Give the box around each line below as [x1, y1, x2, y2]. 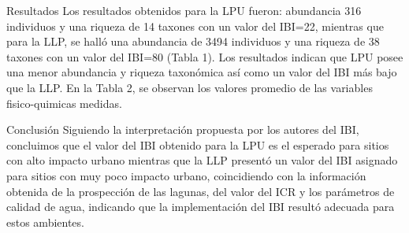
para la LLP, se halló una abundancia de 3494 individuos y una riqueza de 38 [6, 33, 380, 50]
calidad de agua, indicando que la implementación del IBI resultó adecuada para [6, 198, 395, 215]
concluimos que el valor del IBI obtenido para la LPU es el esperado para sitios [6, 136, 389, 153]
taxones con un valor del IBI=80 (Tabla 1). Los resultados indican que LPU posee [6, 48, 403, 65]
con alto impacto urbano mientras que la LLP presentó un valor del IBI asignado [6, 152, 398, 168]
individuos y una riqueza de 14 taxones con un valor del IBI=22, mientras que [6, 17, 384, 34]
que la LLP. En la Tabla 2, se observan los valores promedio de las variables [6, 79, 373, 95]
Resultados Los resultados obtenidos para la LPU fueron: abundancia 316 [6, 2, 362, 18]
